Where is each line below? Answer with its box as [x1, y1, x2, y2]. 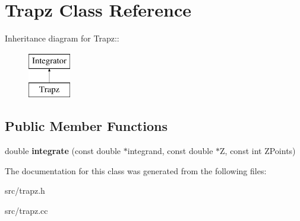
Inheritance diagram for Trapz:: [5, 32, 119, 44]
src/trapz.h [5, 184, 45, 197]
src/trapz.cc [5, 204, 48, 216]
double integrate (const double [5, 145, 121, 157]
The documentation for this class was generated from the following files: [5, 164, 267, 177]
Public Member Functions [5, 117, 168, 135]
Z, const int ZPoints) [220, 145, 296, 157]
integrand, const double [127, 145, 213, 157]
